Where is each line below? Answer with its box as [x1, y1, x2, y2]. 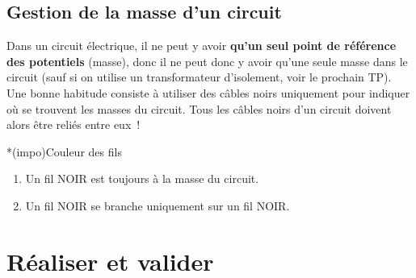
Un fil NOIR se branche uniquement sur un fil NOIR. [25, 197, 290, 214]
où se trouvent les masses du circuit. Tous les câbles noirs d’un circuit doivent [6, 100, 392, 117]
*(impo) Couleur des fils [6, 143, 122, 160]
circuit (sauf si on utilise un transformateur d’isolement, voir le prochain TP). [6, 68, 392, 85]
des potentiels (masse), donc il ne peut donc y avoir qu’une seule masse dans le [6, 52, 408, 69]
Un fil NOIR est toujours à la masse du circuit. [25, 170, 259, 187]
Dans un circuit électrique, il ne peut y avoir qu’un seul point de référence [6, 37, 397, 54]
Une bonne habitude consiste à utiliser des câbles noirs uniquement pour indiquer [6, 84, 410, 101]
